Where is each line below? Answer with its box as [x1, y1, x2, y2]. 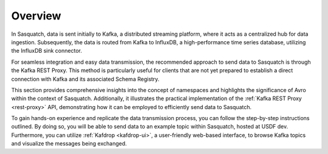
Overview [11, 9, 61, 22]
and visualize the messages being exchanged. [11, 140, 127, 147]
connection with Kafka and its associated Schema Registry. [11, 75, 160, 82]
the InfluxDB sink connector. [11, 47, 82, 55]
